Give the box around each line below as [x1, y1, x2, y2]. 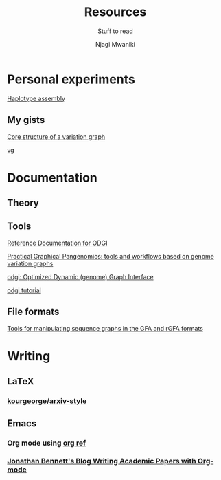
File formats [7, 306, 60, 318]
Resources [84, 4, 147, 20]
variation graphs [7, 259, 54, 268]
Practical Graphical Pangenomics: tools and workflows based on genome [7, 252, 214, 260]
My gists [7, 114, 45, 126]
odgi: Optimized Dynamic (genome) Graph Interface [7, 272, 154, 281]
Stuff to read [97, 27, 134, 35]
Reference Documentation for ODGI [7, 239, 108, 247]
